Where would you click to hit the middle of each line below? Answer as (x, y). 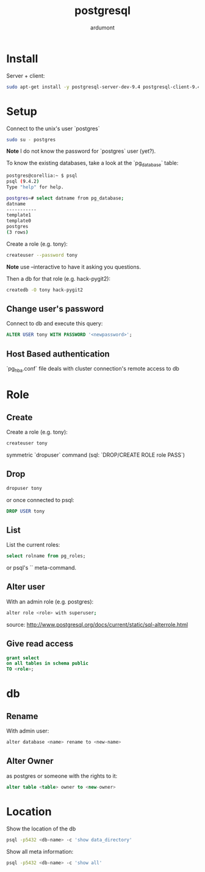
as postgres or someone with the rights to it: (62, 776)
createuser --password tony (42, 255)
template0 (19, 221)
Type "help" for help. (35, 187)
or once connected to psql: (40, 500)
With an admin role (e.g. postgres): (50, 601)
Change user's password (55, 309)
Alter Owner (30, 761)
